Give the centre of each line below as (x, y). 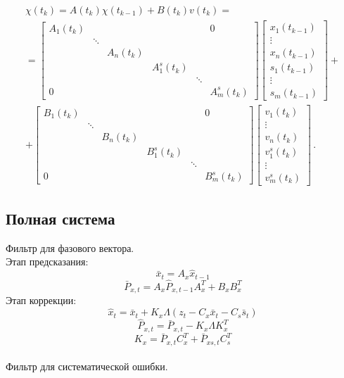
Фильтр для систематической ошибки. (87, 366)
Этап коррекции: (41, 300)
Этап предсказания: (47, 262)
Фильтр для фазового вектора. (70, 247)
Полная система (60, 219)
